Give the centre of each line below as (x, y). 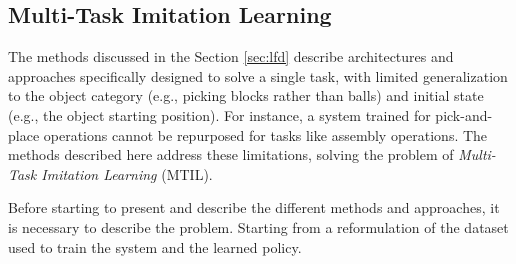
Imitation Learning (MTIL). (127, 173)
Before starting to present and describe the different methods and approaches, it (254, 207)
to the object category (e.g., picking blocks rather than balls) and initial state (246, 95)
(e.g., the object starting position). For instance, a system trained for (219, 114)
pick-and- (464, 114)
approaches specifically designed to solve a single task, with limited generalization (258, 75)
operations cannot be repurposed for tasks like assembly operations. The (265, 134)
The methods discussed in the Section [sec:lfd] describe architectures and (231, 56)
